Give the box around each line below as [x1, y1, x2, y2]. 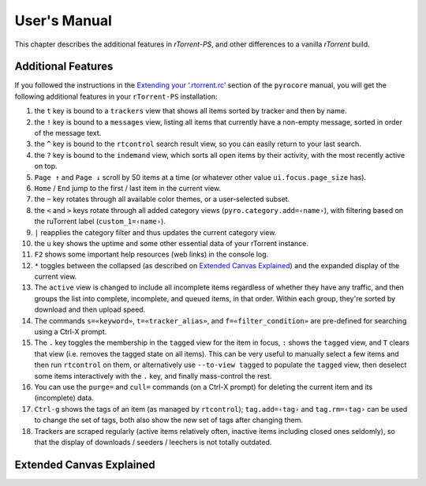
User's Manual [14, 12, 112, 29]
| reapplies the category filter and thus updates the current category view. [34, 227, 277, 237]
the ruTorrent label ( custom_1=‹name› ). [34, 217, 166, 226]
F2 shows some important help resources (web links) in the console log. [34, 249, 269, 260]
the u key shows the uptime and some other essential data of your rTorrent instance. [34, 238, 309, 248]
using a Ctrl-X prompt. [34, 327, 107, 337]
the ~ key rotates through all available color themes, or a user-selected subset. [34, 194, 290, 204]
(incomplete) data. [34, 393, 95, 402]
